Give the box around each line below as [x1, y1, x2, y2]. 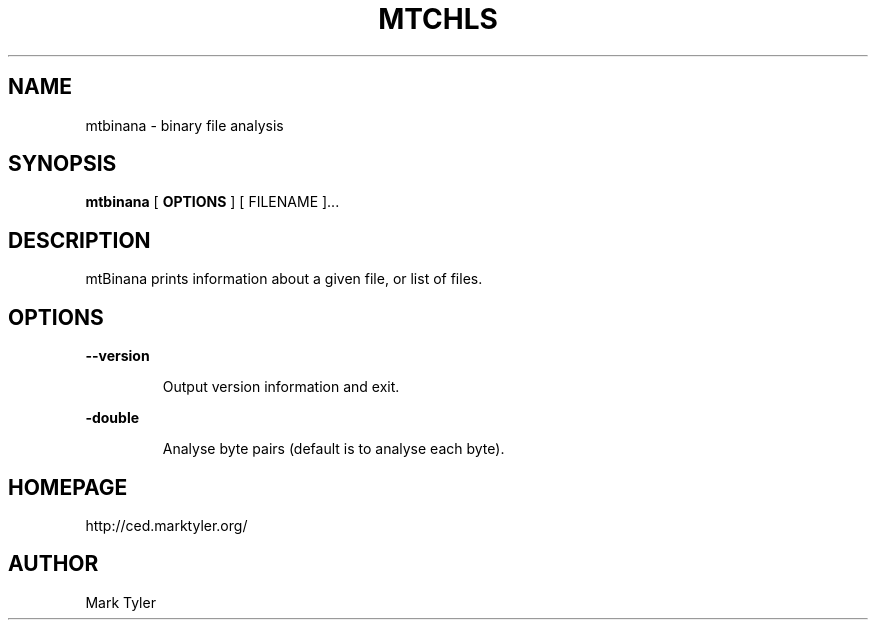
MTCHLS [378, 2, 498, 36]
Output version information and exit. [162, 378, 400, 396]
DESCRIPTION [8, 227, 151, 253]
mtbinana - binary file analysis [85, 116, 284, 134]
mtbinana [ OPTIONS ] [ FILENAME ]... [85, 193, 340, 211]
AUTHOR [8, 551, 99, 577]
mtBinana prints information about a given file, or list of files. [85, 270, 483, 288]
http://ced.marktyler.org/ [85, 516, 248, 534]
